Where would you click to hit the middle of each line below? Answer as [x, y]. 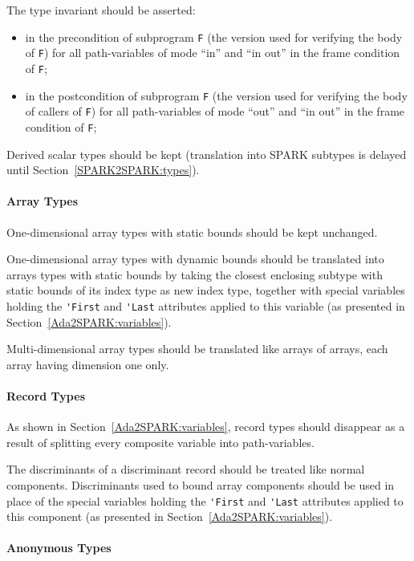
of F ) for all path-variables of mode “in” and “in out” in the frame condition [213, 53]
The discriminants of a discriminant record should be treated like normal [186, 469]
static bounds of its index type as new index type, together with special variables [206, 290]
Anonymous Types [59, 548]
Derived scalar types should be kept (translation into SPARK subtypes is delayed [207, 154]
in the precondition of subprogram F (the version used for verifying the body [214, 37]
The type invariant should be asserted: [101, 10]
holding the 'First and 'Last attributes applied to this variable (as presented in [206, 305]
